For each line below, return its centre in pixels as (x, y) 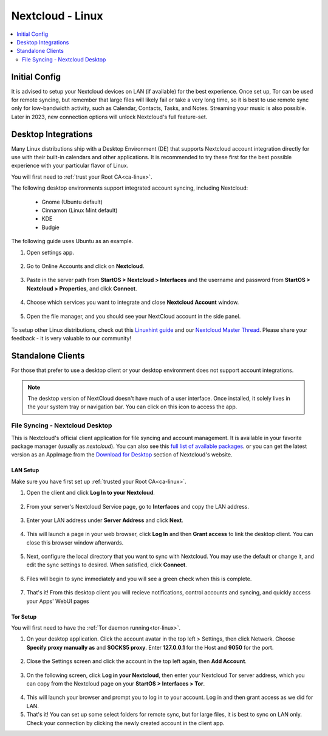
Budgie (51, 227)
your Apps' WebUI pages (58, 601)
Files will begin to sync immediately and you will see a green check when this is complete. (139, 579)
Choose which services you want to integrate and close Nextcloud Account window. (133, 302)
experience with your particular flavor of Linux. (70, 166)
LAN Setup (25, 470)
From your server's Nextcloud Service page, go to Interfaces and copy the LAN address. (138, 506)
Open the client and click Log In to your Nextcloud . (91, 493)
